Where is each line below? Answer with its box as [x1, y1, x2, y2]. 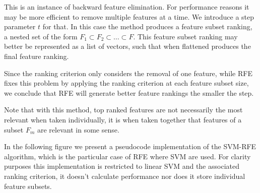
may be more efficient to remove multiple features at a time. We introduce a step [4, 11, 254, 22]
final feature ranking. [4, 50, 69, 61]
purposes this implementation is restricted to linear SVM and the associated [4, 161, 239, 171]
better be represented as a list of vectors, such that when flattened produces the [4, 41, 251, 51]
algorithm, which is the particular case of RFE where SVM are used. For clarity [4, 151, 251, 161]
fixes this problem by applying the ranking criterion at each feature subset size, [4, 78, 249, 88]
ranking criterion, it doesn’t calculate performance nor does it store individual [4, 170, 245, 181]
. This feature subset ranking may [133, 31, 238, 41]
